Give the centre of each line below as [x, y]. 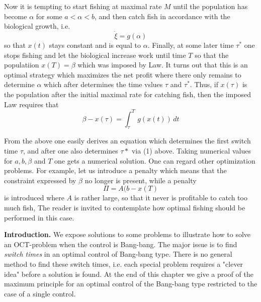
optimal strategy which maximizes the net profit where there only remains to [123, 74]
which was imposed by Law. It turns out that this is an [163, 65]
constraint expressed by [40, 180]
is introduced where [34, 198]
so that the [212, 55]
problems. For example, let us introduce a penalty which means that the [115, 170]
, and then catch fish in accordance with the [162, 16]
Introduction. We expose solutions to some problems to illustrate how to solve [127, 234]
